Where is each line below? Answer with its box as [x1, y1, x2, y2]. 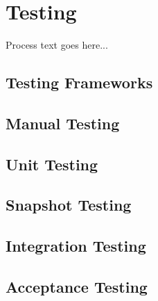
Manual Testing [6, 112, 120, 133]
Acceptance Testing [6, 276, 148, 298]
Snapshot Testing [6, 194, 132, 215]
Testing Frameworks [6, 72, 153, 93]
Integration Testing [6, 235, 146, 257]
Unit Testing [6, 153, 98, 174]
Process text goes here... [6, 38, 108, 52]
